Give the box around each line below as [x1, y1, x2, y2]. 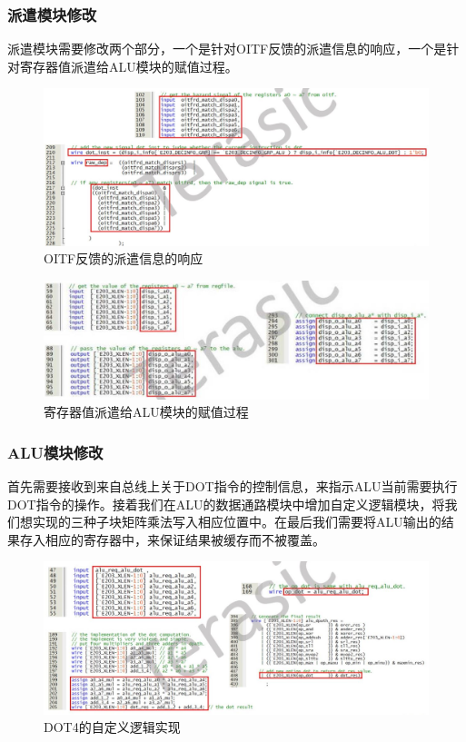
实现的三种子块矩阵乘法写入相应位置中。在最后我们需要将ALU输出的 [32, 512, 441, 531]
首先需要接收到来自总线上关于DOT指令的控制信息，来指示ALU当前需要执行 [7, 476, 458, 495]
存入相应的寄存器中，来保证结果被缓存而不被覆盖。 [19, 529, 325, 549]
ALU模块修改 [7, 440, 104, 463]
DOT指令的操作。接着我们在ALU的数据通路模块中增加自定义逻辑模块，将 [7, 494, 445, 513]
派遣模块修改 [7, 3, 97, 25]
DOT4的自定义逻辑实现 [44, 717, 181, 737]
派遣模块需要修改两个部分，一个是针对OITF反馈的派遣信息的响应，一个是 [7, 39, 447, 58]
